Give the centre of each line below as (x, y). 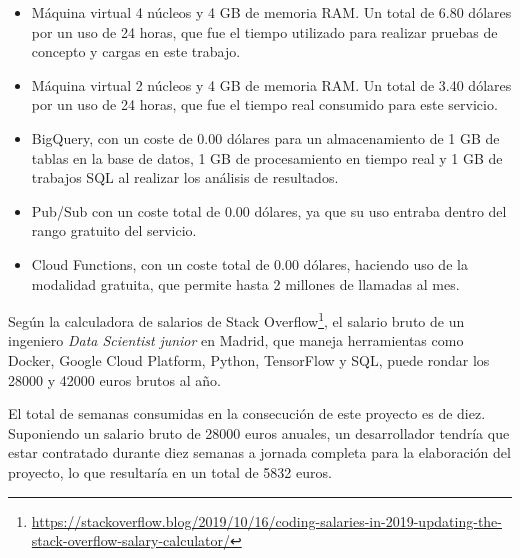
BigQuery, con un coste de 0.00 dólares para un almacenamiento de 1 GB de (265, 137)
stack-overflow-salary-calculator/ (130, 540)
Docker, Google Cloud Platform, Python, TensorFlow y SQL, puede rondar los (249, 359)
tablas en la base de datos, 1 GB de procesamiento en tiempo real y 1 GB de (267, 157)
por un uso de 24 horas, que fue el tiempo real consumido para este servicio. (264, 104)
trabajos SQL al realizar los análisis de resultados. (185, 177)
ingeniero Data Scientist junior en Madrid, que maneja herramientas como (236, 340)
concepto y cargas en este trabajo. (136, 51)
